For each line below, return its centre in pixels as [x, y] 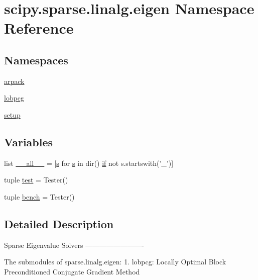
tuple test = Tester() [36, 180]
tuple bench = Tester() [39, 196]
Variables [29, 142]
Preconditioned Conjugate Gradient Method [72, 271]
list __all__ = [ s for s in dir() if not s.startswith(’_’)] [89, 163]
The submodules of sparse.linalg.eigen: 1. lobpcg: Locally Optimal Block [115, 262]
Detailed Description [59, 223]
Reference [39, 28]
